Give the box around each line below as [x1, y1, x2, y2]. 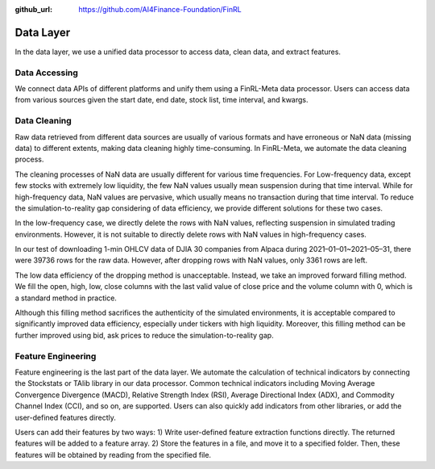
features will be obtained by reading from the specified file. [14, 450, 212, 459]
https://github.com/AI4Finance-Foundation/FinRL [78, 5, 242, 14]
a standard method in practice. [14, 293, 117, 303]
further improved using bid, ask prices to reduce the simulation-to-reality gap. [14, 330, 274, 340]
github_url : [14, 5, 52, 14]
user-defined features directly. [14, 412, 117, 422]
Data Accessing [14, 67, 78, 78]
